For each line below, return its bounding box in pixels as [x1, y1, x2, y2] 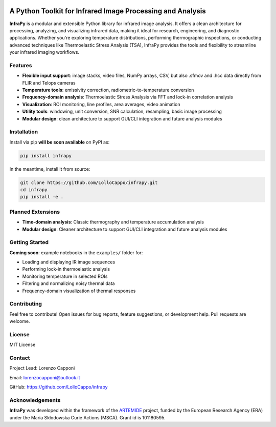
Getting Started [9, 239, 49, 246]
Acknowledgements [9, 397, 61, 404]
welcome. [9, 318, 30, 324]
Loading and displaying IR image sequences [22, 259, 116, 265]
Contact [9, 354, 30, 361]
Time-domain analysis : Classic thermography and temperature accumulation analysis [22, 219, 204, 225]
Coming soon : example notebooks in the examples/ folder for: [9, 249, 143, 256]
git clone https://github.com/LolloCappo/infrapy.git [20, 179, 158, 186]
